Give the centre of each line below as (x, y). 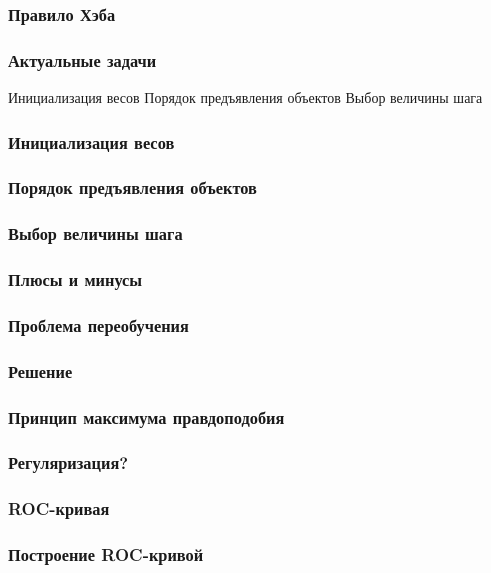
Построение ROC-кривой (106, 554)
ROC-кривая (59, 508)
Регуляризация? (68, 462)
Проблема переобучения (98, 324)
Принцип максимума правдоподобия (146, 416)
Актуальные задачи (82, 59)
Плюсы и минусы (75, 279)
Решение (40, 370)
